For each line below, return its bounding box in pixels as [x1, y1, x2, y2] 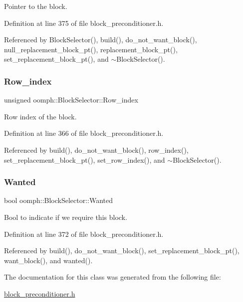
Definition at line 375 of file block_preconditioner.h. [4, 17, 164, 28]
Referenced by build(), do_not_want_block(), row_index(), [4, 144, 189, 155]
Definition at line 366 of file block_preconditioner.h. [4, 128, 164, 138]
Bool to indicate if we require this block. [4, 211, 127, 222]
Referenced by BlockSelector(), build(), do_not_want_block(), [4, 34, 197, 45]
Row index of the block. [4, 111, 77, 121]
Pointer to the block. [4, 1, 67, 11]
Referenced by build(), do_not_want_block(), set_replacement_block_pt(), [4, 245, 240, 256]
